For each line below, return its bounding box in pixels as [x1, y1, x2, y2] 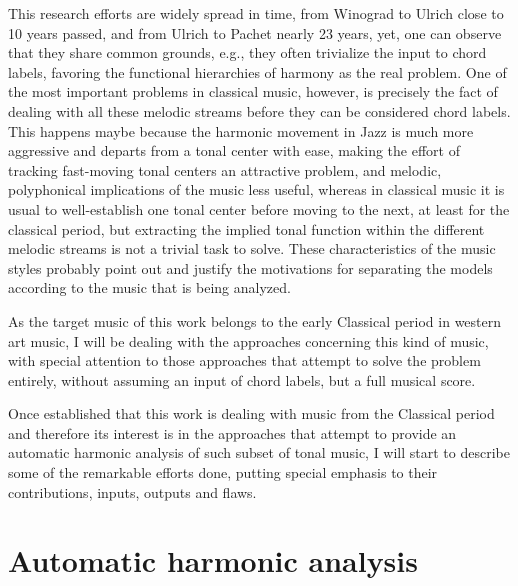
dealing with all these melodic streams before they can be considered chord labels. [8, 100, 511, 121]
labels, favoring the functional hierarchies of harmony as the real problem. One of [8, 61, 507, 82]
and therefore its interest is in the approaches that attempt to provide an [8, 422, 457, 443]
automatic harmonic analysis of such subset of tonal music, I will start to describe [8, 442, 510, 463]
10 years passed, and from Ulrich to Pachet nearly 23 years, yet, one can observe [8, 22, 502, 43]
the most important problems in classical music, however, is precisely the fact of [8, 81, 498, 102]
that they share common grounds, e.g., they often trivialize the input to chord [8, 42, 487, 63]
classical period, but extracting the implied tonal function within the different [8, 218, 485, 239]
